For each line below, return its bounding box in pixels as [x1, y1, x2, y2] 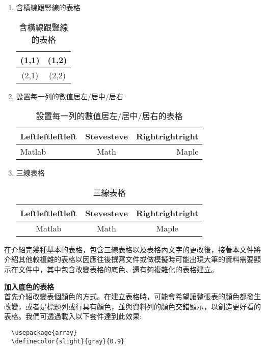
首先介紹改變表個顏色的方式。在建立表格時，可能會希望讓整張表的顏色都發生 [4, 291, 261, 302]
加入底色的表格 [4, 281, 54, 292]
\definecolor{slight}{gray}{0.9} [11, 337, 125, 345]
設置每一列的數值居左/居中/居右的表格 [36, 110, 183, 122]
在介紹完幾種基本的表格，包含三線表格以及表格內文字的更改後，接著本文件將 [4, 244, 261, 254]
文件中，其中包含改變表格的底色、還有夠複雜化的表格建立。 [18, 264, 218, 274]
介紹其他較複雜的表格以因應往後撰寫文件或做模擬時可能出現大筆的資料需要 [4, 254, 254, 265]
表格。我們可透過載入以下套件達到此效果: [4, 311, 142, 322]
